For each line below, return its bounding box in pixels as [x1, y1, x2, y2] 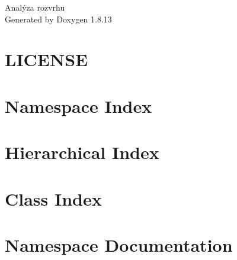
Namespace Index [5, 93, 152, 118]
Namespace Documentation [5, 232, 233, 256]
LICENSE [5, 47, 88, 71]
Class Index [5, 186, 102, 210]
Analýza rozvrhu [5, 1, 65, 13]
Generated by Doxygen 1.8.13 [5, 12, 112, 25]
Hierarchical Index [5, 140, 159, 164]
